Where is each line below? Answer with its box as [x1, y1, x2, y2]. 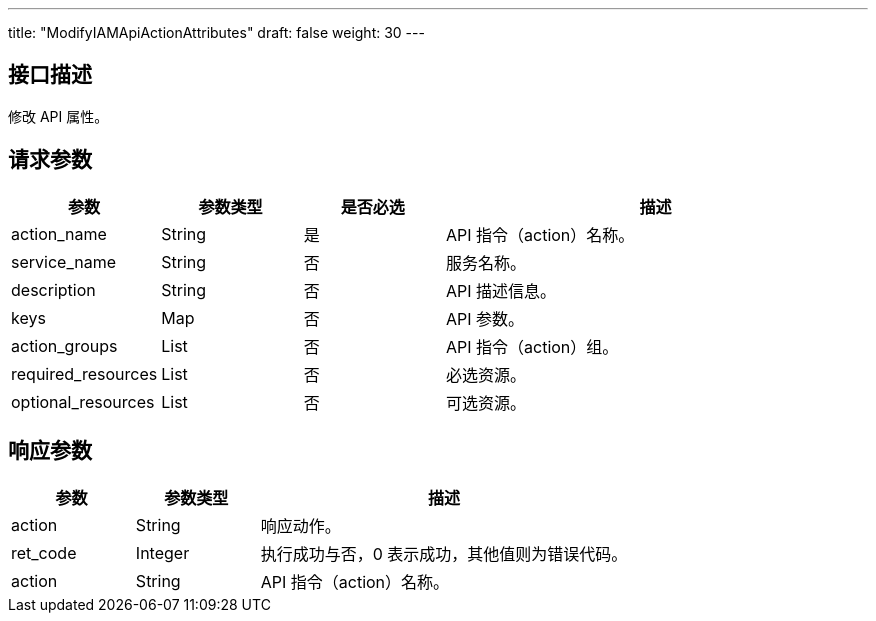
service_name [11, 251, 116, 272]
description [11, 279, 96, 300]
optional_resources [11, 391, 155, 412]
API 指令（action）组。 [445, 336, 619, 357]
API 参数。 [445, 308, 525, 329]
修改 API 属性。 [8, 107, 109, 125]
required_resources [11, 363, 158, 384]
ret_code [11, 542, 77, 563]
